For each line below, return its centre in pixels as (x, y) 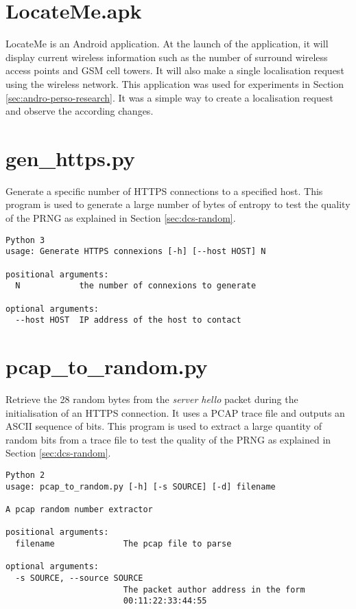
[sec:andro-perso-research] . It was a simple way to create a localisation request (169, 97)
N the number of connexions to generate (136, 286)
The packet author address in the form (214, 589)
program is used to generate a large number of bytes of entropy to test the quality (178, 204)
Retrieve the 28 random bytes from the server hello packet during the (152, 399)
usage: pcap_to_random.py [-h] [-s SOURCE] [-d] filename (141, 486)
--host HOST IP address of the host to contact (128, 320)
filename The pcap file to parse (123, 543)
